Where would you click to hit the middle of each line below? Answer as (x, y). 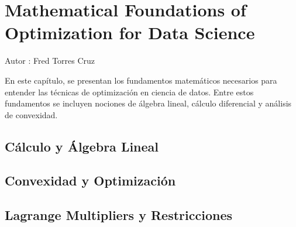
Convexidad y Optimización (90, 180)
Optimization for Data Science (130, 32)
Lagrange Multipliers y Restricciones (119, 215)
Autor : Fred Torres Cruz (50, 61)
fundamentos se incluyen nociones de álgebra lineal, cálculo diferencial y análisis (148, 103)
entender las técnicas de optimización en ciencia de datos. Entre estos (129, 92)
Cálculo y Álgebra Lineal (82, 146)
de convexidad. (31, 114)
